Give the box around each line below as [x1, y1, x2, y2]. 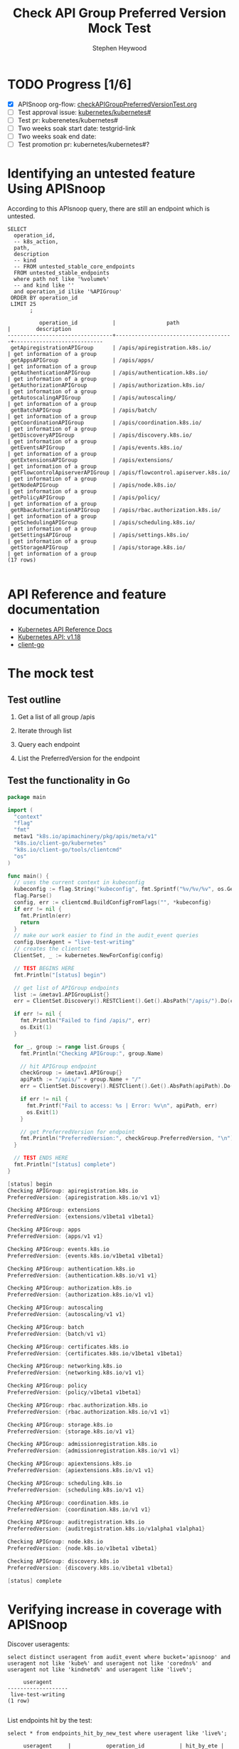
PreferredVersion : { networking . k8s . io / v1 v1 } [7, 1370, 144, 1377]
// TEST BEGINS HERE [14, 964, 75, 972]
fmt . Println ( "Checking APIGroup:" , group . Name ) [20, 1050, 164, 1057]
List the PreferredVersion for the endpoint [17, 754, 140, 763]
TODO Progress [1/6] [7, 76, 132, 92]
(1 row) [7, 1698, 31, 1705]
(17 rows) [7, 556, 37, 564]
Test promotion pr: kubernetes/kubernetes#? [17, 141, 150, 148]
